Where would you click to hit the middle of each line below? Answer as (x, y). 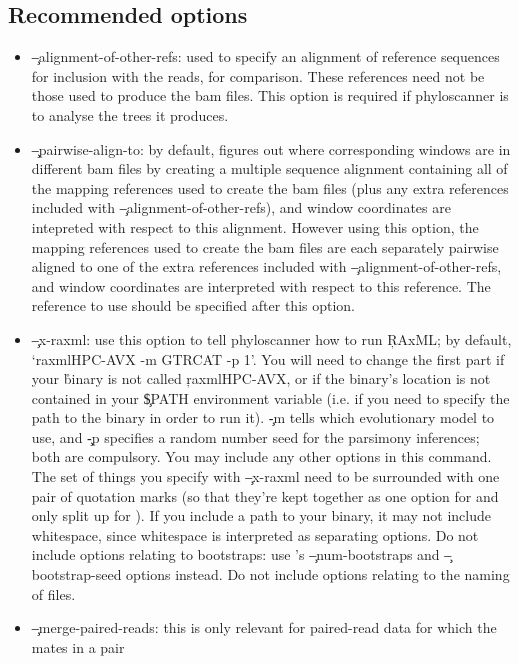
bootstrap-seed (76, 574)
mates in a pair (78, 646)
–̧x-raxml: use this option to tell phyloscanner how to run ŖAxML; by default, (271, 338)
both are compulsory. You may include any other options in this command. (261, 456)
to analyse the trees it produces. (130, 114)
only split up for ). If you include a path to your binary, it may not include (261, 515)
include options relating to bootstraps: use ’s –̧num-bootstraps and (235, 554)
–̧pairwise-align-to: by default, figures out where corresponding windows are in (271, 148)
